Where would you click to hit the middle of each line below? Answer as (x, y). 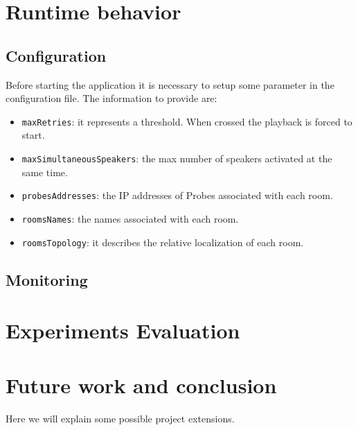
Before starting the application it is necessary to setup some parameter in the (170, 84)
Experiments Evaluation (123, 330)
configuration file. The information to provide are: (111, 98)
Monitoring (47, 279)
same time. (45, 172)
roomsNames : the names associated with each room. (130, 218)
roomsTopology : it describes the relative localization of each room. (163, 242)
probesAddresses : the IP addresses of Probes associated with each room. (177, 195)
